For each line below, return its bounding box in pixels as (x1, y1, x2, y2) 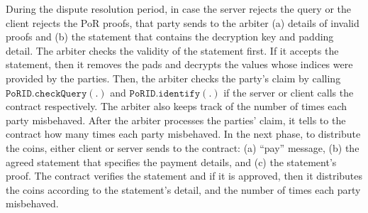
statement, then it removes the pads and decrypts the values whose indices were (6, 57, 353, 72)
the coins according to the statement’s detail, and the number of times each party (6, 182, 361, 197)
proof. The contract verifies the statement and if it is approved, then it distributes (6, 168, 363, 183)
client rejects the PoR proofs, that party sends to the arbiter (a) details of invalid (6, 15, 359, 30)
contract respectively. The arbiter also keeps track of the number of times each (6, 99, 347, 114)
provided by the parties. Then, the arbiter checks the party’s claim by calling (6, 70, 341, 85)
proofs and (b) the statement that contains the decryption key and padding (6, 29, 334, 44)
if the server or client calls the (223, 84, 354, 99)
